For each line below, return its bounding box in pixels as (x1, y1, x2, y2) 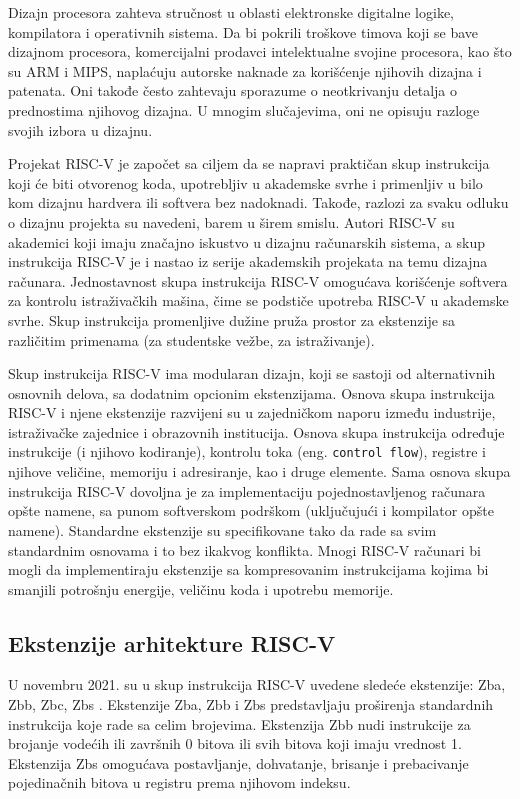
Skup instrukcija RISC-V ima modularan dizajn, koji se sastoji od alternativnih (8, 363, 496, 384)
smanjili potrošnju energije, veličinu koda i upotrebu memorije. (8, 578, 394, 599)
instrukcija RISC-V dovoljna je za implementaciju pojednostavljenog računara (8, 480, 486, 501)
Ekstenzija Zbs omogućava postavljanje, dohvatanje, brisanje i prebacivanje (8, 752, 469, 773)
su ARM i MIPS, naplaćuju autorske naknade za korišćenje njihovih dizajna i (8, 60, 482, 81)
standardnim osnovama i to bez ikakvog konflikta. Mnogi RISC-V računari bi (8, 539, 482, 560)
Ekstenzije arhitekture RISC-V (8, 627, 336, 658)
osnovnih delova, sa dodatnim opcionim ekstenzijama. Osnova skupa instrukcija (8, 382, 495, 403)
